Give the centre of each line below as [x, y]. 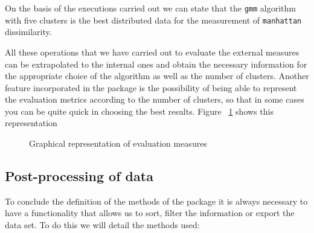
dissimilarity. [28, 32]
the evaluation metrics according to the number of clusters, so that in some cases [155, 99]
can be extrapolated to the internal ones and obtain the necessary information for [156, 64]
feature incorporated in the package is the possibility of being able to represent [151, 87]
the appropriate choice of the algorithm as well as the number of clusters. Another [157, 76]
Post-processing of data [79, 176]
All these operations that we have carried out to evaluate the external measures [152, 52]
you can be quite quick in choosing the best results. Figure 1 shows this [139, 111]
